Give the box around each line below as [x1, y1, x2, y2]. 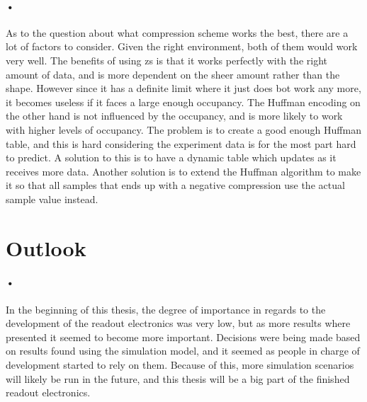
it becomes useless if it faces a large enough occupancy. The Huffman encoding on [6, 94, 361, 109]
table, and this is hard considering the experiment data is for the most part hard [6, 136, 356, 151]
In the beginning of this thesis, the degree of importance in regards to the [6, 301, 326, 316]
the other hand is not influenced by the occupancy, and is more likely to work [6, 108, 343, 123]
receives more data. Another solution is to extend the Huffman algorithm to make [6, 163, 361, 178]
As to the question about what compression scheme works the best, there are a [6, 25, 349, 40]
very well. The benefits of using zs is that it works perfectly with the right [6, 52, 327, 67]
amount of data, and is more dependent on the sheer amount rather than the [6, 67, 340, 81]
